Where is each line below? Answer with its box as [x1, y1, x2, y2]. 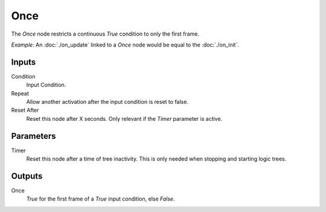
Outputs [11, 171, 43, 181]
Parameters [11, 130, 56, 141]
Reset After [11, 106, 39, 114]
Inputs [11, 57, 36, 67]
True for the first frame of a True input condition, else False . [26, 195, 175, 202]
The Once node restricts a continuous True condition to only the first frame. [11, 30, 199, 37]
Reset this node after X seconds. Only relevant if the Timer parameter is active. [26, 115, 223, 122]
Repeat [11, 89, 30, 97]
